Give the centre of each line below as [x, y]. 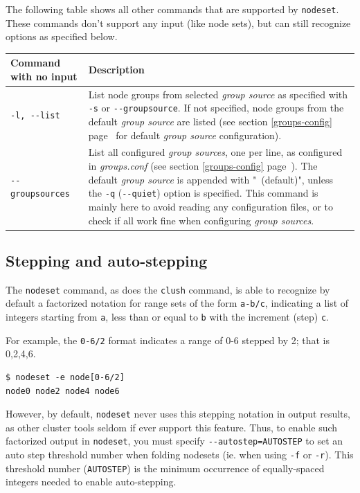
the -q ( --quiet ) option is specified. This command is [203, 193]
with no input [44, 76]
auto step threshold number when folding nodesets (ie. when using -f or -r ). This [180, 455]
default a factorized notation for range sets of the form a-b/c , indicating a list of [177, 303]
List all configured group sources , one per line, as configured [215, 152]
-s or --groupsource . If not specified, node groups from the [216, 108]
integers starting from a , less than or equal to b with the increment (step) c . [167, 317]
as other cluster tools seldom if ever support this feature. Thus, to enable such [172, 427]
